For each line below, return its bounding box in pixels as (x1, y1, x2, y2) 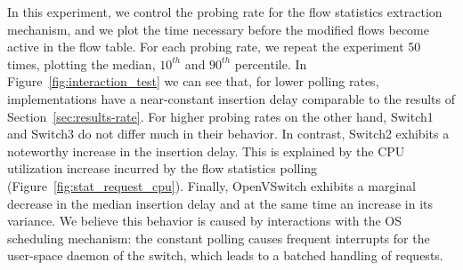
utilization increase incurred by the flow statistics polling (7, 159, 318, 178)
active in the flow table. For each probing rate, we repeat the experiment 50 (7, 37, 421, 56)
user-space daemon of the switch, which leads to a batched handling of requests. (7, 246, 443, 265)
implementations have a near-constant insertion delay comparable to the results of (7, 89, 455, 107)
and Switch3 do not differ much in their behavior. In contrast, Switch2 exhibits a (7, 124, 450, 143)
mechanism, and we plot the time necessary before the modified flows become (7, 20, 429, 38)
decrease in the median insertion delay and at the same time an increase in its (7, 194, 434, 212)
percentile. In (234, 54, 307, 73)
